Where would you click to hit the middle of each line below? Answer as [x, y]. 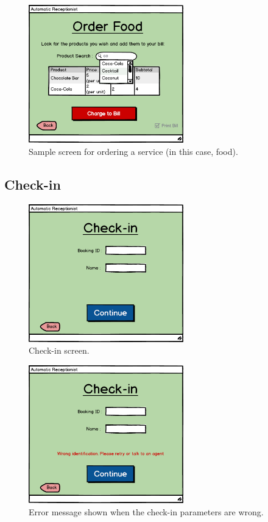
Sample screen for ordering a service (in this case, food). [133, 151]
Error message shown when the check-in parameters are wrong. [146, 511]
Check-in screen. [59, 350]
